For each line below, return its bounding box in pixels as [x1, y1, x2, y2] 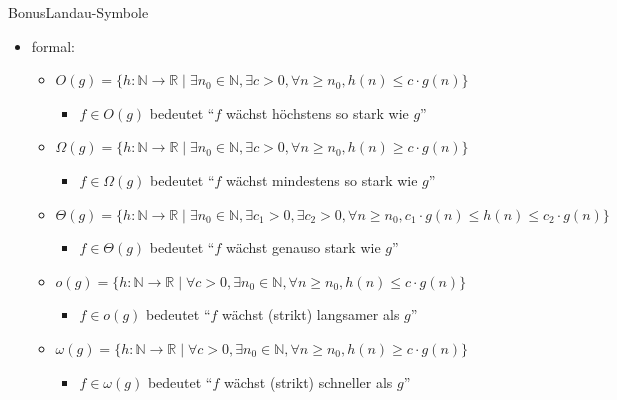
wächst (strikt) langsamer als [222, 304, 400, 325]
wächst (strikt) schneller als [223, 371, 393, 392]
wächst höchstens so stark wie [225, 102, 409, 123]
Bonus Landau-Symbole [8, 2, 149, 22]
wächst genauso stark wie [225, 237, 381, 258]
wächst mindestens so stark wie [226, 169, 418, 190]
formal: [31, 35, 76, 56]
